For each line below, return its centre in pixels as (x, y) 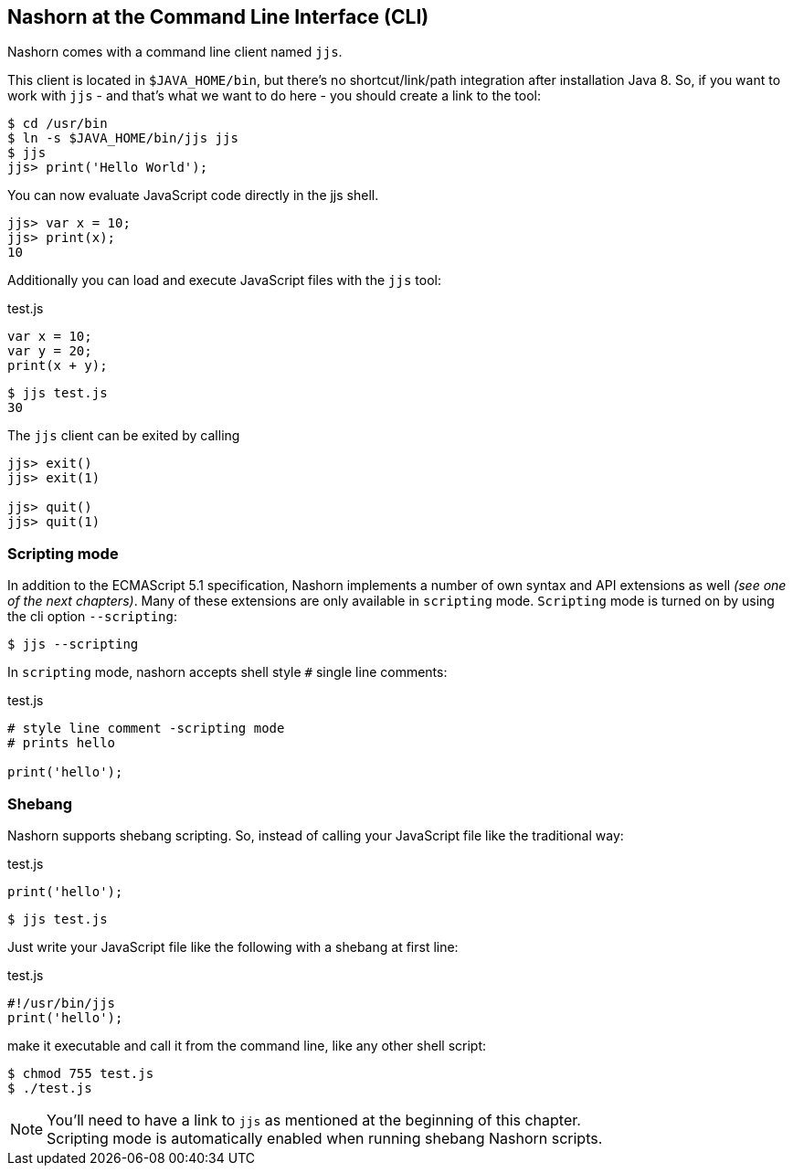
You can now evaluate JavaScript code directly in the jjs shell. (193, 195)
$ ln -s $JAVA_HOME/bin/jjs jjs (123, 138)
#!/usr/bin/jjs (62, 1003)
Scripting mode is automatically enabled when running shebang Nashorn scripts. (325, 1138)
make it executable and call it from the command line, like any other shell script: (247, 1045)
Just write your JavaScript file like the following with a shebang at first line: (233, 946)
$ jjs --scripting (73, 645)
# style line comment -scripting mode (146, 729)
